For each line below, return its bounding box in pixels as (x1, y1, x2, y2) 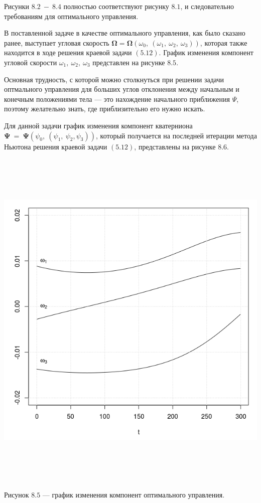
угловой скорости (4, 57, 57, 67)
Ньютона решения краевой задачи (4, 141, 107, 151)
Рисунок (4, 489, 29, 500)
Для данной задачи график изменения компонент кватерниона (4, 120, 193, 130)
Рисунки (4, 1, 30, 11)
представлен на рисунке (92, 57, 165, 67)
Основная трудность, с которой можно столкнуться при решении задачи (4, 74, 224, 84)
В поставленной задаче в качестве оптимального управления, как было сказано (4, 28, 245, 38)
